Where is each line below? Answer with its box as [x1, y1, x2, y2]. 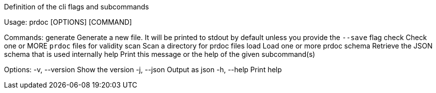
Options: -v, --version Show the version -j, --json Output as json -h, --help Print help [4, 65, 282, 74]
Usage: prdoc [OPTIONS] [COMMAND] [4, 18, 132, 26]
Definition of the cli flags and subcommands [4, 2, 149, 11]
